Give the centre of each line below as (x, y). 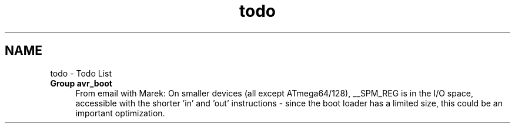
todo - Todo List (81, 73)
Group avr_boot (81, 83)
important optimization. (120, 113)
